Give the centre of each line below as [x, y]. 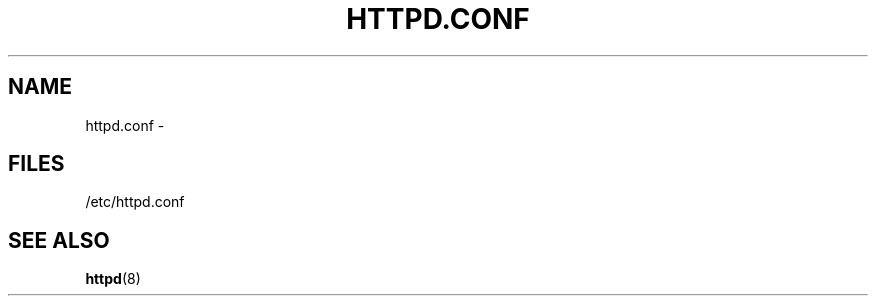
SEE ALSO [59, 240]
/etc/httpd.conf [135, 202]
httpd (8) [113, 279]
